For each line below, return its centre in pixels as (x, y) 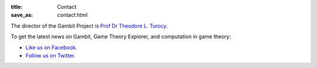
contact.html (72, 15)
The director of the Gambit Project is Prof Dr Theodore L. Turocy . (89, 26)
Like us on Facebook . (51, 47)
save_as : (22, 15)
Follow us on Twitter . (50, 55)
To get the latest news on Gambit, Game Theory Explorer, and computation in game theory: (121, 37)
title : (17, 7)
